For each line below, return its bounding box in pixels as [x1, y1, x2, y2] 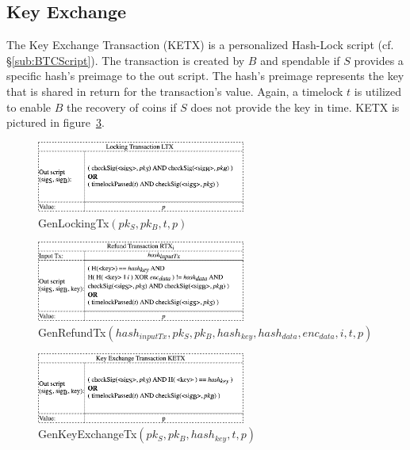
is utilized [354, 82, 401, 99]
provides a [354, 51, 404, 68]
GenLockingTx [38, 214, 109, 231]
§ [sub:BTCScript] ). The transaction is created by [6, 51, 245, 68]
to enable [6, 98, 51, 115]
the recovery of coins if [66, 98, 177, 115]
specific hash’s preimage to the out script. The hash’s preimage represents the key [6, 67, 404, 84]
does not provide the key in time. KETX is [190, 98, 400, 115]
